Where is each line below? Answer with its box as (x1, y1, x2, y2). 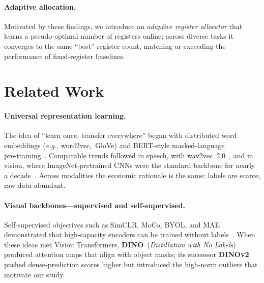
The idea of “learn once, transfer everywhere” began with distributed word (4, 130, 237, 140)
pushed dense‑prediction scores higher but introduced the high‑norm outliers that (4, 259, 258, 270)
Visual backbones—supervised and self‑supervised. (4, 200, 185, 210)
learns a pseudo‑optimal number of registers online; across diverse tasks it (4, 31, 233, 41)
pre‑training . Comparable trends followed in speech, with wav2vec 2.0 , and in (4, 150, 253, 160)
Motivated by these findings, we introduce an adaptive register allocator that (4, 20, 243, 31)
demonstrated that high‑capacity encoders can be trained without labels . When (4, 229, 255, 240)
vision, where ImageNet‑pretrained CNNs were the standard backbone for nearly (4, 160, 255, 171)
